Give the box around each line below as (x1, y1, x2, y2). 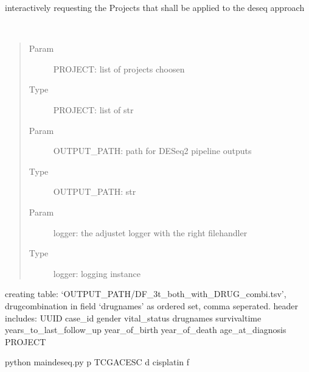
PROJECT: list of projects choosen (53, 62, 185, 75)
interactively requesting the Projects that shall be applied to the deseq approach (5, 1, 305, 13)
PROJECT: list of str (53, 103, 134, 116)
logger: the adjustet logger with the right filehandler (53, 226, 248, 239)
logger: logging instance (53, 267, 141, 279)
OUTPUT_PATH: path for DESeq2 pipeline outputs (53, 144, 252, 157)
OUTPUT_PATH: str (53, 185, 136, 198)
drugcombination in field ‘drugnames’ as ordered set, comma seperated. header (5, 299, 298, 312)
